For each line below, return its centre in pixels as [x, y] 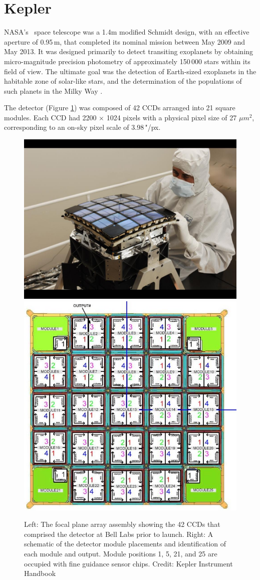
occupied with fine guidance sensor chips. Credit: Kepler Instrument [128, 563]
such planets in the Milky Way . [53, 90]
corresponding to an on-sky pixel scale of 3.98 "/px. [82, 127]
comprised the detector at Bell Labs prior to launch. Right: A [119, 534]
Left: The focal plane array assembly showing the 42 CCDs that [122, 524]
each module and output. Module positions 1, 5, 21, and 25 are [121, 553]
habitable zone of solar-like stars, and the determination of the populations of [123, 81]
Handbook [40, 573]
